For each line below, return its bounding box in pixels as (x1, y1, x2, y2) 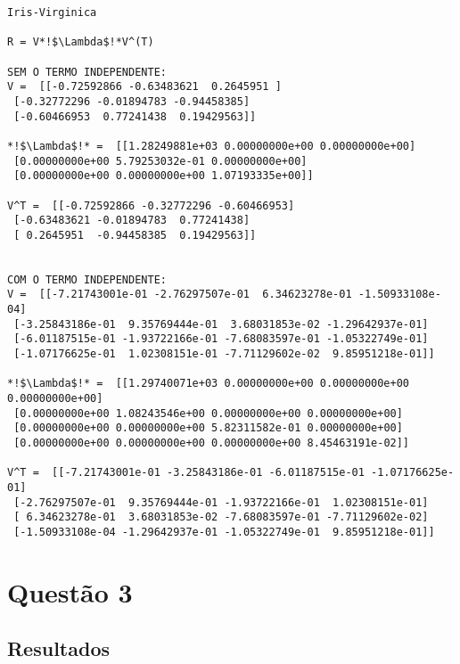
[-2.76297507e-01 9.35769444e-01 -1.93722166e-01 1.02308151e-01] (13, 496, 429, 509)
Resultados (7, 635, 110, 662)
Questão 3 (7, 573, 133, 610)
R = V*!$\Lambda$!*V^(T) (7, 36, 154, 49)
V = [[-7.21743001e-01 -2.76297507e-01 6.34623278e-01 (7, 288, 352, 301)
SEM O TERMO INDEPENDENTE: (7, 65, 167, 78)
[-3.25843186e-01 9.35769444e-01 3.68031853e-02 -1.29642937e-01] (13, 317, 429, 331)
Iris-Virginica (7, 6, 97, 19)
